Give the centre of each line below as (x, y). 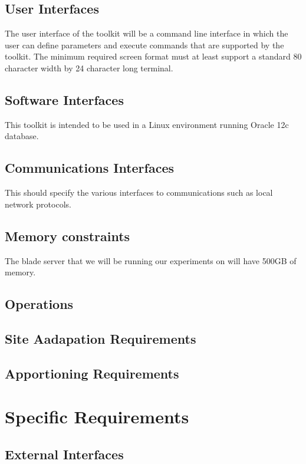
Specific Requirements (97, 417)
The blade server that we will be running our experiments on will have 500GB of (151, 260)
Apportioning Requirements (92, 373)
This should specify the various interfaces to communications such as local (139, 192)
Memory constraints (68, 236)
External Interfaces (64, 454)
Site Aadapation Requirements (101, 338)
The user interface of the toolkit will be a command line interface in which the (147, 33)
